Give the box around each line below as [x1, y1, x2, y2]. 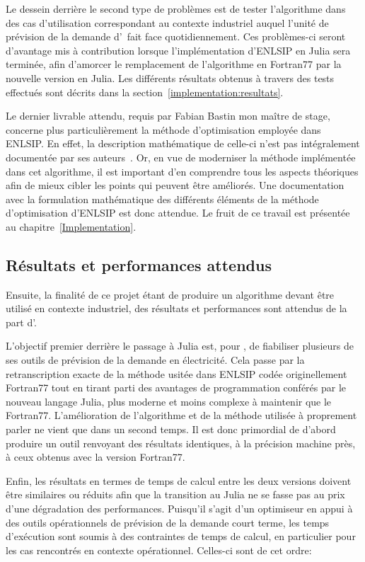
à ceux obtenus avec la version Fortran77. [6, 449, 185, 464]
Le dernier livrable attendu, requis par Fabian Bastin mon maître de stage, [6, 108, 330, 123]
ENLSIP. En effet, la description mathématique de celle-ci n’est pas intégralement [6, 136, 360, 151]
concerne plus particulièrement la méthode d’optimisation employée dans [6, 122, 321, 137]
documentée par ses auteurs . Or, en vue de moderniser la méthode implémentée [6, 149, 356, 164]
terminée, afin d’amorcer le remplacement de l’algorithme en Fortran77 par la [6, 57, 342, 71]
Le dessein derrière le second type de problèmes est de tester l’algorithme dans [6, 1, 346, 16]
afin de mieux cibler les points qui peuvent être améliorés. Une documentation [6, 178, 344, 193]
